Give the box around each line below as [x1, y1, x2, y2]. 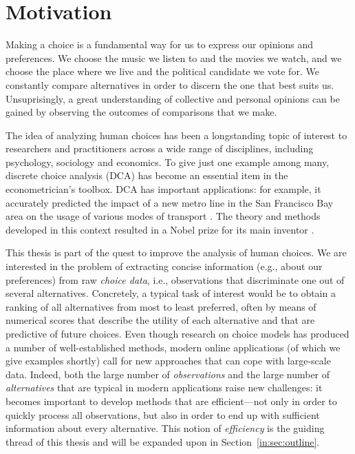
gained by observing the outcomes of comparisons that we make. [6, 105, 277, 119]
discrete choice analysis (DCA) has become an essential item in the [6, 168, 288, 183]
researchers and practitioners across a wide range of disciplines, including [6, 141, 314, 156]
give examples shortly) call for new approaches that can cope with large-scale [6, 353, 331, 368]
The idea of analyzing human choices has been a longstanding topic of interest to [6, 127, 347, 142]
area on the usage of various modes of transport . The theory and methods [6, 209, 321, 223]
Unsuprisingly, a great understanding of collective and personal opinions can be [6, 91, 340, 105]
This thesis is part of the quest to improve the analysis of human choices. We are [6, 245, 347, 260]
